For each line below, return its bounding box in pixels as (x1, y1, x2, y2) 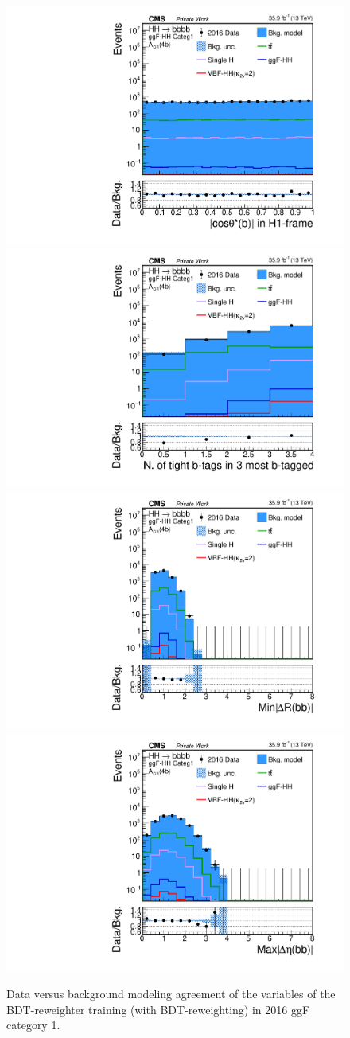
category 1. (6, 1017, 60, 1033)
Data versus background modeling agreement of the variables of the (6, 985, 336, 1001)
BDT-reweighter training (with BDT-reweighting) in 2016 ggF (6, 1001, 310, 1017)
